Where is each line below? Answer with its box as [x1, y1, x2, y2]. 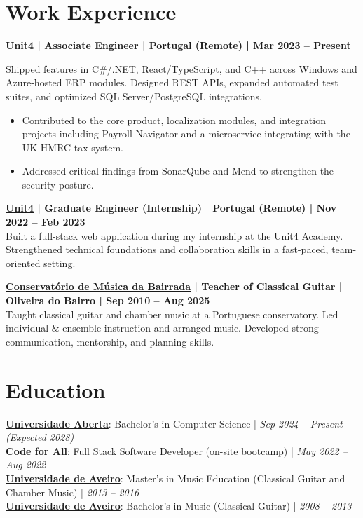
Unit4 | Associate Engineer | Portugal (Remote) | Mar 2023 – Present [6, 38, 351, 53]
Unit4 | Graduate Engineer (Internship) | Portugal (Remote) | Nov [6, 200, 337, 215]
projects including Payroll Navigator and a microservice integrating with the [22, 126, 350, 141]
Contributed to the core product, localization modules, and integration [22, 112, 326, 127]
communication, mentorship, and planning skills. [6, 334, 214, 348]
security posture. [22, 177, 94, 191]
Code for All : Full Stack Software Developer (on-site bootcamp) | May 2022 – [6, 443, 348, 458]
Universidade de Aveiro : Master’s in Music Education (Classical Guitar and [6, 470, 345, 485]
